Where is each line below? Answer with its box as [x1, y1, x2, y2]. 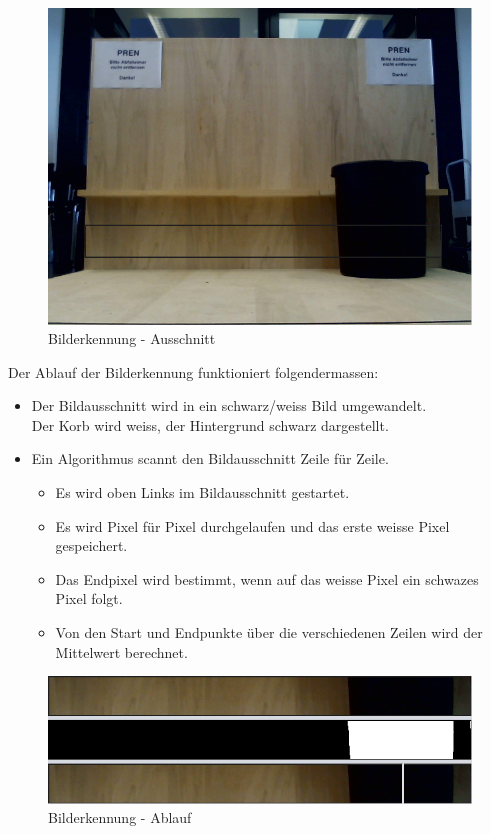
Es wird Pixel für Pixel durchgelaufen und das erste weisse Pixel [55, 515, 450, 536]
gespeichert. [55, 535, 128, 556]
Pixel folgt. [55, 588, 123, 609]
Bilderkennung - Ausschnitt [48, 328, 216, 349]
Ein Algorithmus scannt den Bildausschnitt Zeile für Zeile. [31, 448, 389, 469]
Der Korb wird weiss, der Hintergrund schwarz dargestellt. [31, 414, 389, 435]
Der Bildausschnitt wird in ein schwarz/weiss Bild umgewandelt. [31, 395, 427, 416]
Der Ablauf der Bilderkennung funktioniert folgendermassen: [8, 361, 379, 382]
